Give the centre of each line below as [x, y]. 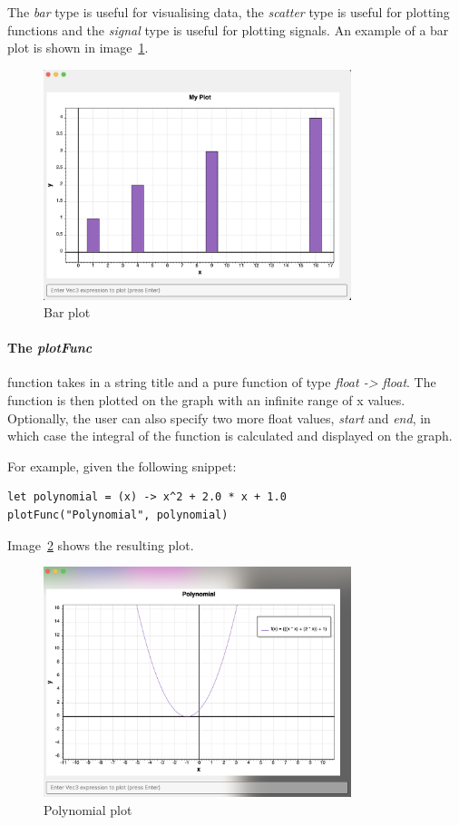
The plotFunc [50, 348]
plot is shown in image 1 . [78, 48]
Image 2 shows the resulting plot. [101, 544]
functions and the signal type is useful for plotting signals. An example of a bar [228, 29]
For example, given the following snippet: [122, 466]
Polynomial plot [88, 809]
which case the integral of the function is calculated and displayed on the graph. [230, 436]
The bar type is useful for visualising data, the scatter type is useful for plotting [229, 12]
